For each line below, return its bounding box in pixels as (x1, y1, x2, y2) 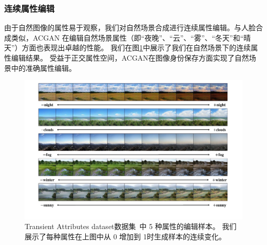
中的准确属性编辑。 (11, 62, 76, 73)
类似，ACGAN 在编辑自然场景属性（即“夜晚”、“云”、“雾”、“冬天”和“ (11, 32, 244, 43)
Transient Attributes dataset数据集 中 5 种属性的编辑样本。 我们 (25, 221, 237, 232)
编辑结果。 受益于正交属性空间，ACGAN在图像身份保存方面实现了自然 (11, 52, 249, 63)
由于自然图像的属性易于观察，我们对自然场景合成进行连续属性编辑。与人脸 (4, 22, 256, 33)
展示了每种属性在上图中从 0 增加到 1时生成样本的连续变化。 (25, 231, 226, 241)
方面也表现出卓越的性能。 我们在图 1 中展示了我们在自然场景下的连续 (22, 42, 251, 53)
